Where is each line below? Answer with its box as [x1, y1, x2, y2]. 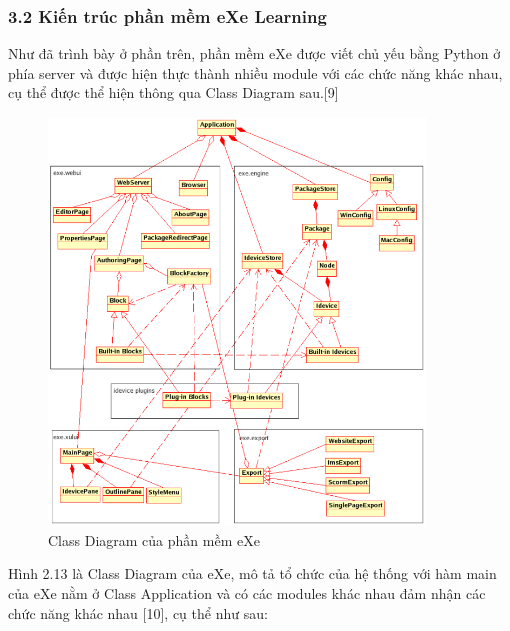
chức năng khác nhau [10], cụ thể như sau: [8, 602, 268, 623]
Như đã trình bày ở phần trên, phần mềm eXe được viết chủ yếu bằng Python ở [8, 43, 501, 64]
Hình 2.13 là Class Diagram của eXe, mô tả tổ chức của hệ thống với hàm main [8, 563, 497, 584]
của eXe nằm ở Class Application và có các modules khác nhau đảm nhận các [8, 583, 486, 604]
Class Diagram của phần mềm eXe [48, 529, 260, 550]
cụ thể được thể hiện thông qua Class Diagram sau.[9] [8, 82, 339, 103]
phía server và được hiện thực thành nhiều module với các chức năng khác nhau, [8, 62, 503, 83]
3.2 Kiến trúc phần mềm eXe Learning [8, 3, 327, 28]
